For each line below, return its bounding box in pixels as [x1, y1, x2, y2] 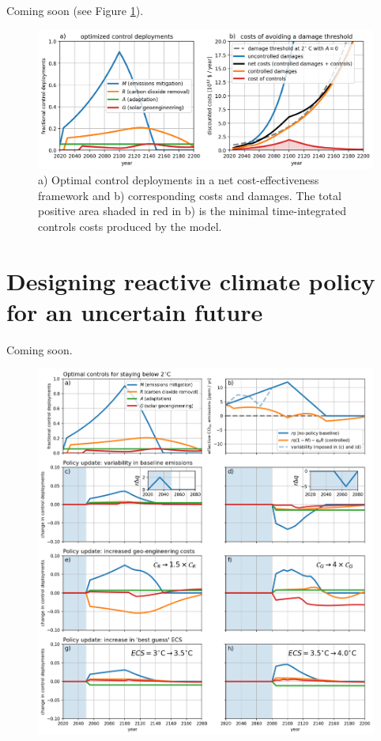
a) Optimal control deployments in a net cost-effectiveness [38, 172, 319, 188]
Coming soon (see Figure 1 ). [6, 2, 144, 18]
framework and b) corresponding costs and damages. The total [38, 187, 341, 203]
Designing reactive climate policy [6, 264, 375, 297]
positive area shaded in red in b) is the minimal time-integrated [38, 202, 347, 219]
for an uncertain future [6, 295, 263, 327]
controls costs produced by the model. [38, 217, 222, 234]
